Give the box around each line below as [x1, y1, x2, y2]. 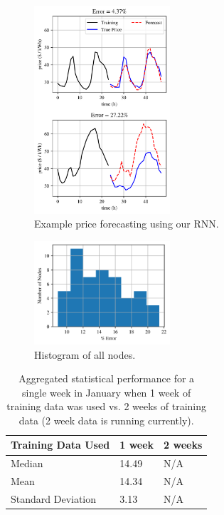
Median [11, 456, 43, 471]
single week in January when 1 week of [22, 384, 191, 399]
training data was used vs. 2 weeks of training [6, 399, 207, 414]
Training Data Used [11, 437, 110, 452]
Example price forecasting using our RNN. [34, 216, 219, 231]
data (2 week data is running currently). [18, 412, 194, 427]
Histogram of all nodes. [34, 347, 136, 362]
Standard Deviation [11, 491, 97, 506]
